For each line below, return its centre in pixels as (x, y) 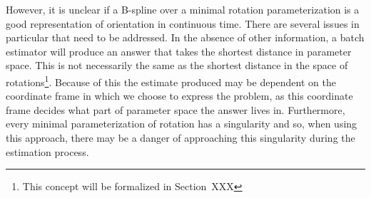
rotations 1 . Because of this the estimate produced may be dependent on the (171, 80)
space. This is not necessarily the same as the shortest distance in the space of (177, 65)
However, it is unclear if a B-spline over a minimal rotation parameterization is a (183, 9)
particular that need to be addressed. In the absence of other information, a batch (185, 37)
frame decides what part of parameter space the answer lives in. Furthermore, (176, 109)
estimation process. (47, 151)
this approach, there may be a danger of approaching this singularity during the (181, 137)
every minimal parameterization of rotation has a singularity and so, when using (182, 124)
